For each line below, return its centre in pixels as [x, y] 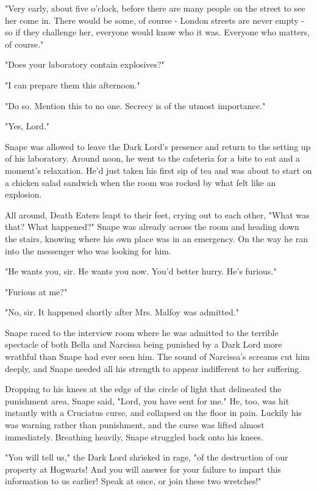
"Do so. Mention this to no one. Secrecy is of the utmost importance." [135, 105]
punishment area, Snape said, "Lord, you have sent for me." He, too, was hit [147, 400]
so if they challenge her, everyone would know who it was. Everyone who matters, [158, 32]
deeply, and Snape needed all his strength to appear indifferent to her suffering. [153, 368]
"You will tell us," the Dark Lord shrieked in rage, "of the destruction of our [147, 457]
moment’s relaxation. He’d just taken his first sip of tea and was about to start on [158, 170]
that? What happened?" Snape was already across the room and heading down [152, 227]
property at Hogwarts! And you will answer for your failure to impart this [143, 469]
